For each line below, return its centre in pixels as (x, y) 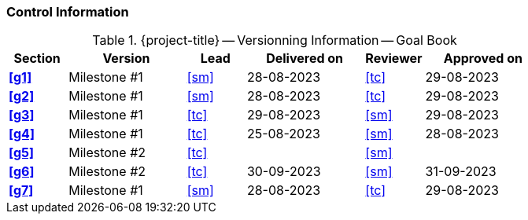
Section (37, 59)
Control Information (68, 12)
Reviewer (394, 59)
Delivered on (305, 59)
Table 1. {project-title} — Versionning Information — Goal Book (275, 40)
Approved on (483, 59)
